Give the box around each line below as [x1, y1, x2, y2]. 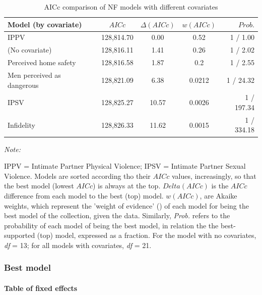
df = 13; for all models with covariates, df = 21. [4, 239, 152, 250]
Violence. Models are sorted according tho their [4, 170, 151, 181]
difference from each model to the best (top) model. [4, 190, 164, 201]
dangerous [8, 79, 39, 90]
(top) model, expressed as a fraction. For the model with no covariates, [37, 230, 256, 240]
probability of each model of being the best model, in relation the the [4, 220, 219, 230]
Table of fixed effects [4, 282, 78, 293]
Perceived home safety [8, 57, 76, 68]
